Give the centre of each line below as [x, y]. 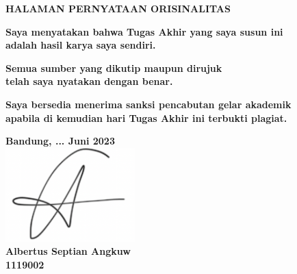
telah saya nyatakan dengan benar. [89, 81]
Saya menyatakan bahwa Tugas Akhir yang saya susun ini [144, 31]
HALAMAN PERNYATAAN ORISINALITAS [118, 8]
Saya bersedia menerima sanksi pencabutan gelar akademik [148, 104]
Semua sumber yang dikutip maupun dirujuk [114, 67]
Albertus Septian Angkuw [68, 251]
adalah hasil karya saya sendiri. [81, 45]
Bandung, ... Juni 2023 [60, 141]
